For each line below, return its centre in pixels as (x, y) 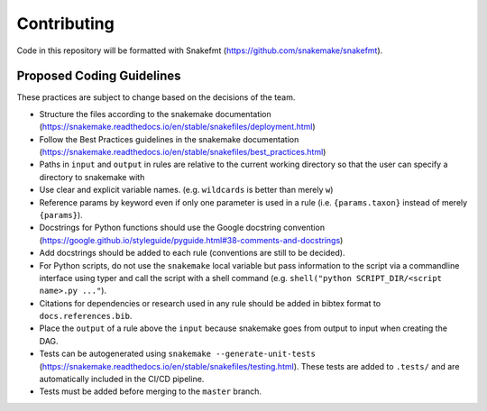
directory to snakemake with (92, 177)
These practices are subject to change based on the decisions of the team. (156, 97)
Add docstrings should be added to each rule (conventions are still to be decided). (192, 253)
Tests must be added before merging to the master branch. (150, 391)
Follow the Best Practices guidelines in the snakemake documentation (169, 139)
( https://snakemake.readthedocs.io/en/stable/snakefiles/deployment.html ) (177, 127)
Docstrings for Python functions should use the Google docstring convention (182, 228)
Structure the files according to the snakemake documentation (156, 114)
